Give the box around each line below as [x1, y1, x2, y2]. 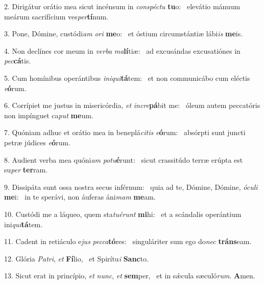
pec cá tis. [4, 55, 31, 66]
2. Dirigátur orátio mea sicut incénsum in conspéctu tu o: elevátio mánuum [4, 1, 241, 11]
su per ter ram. [4, 164, 48, 175]
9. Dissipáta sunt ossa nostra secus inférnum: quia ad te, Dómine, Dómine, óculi [4, 181, 258, 192]
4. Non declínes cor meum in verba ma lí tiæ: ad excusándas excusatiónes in [4, 45, 241, 56]
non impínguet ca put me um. [4, 110, 93, 120]
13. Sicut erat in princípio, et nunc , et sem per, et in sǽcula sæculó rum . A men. [4, 270, 255, 281]
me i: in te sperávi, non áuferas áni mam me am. [4, 191, 156, 202]
